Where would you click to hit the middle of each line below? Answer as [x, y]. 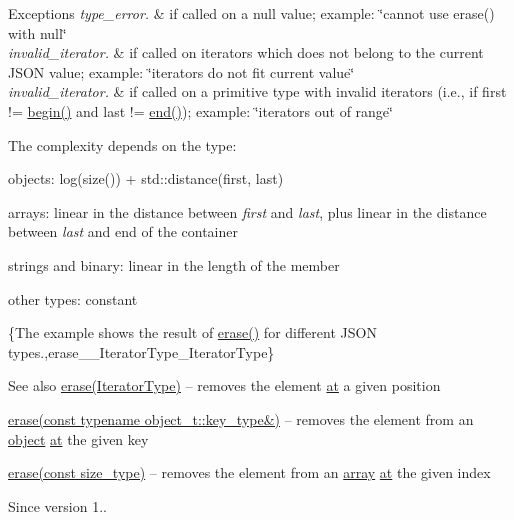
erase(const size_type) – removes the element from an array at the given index [249, 472]
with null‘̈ [37, 32]
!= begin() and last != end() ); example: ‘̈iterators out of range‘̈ [200, 110]
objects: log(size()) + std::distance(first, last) [146, 178]
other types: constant [73, 298]
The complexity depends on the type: [122, 144]
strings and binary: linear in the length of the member [174, 264]
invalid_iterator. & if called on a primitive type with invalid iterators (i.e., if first [257, 91]
